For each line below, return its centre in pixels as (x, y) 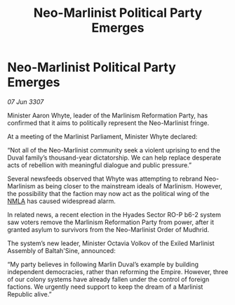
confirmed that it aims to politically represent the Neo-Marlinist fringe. (108, 123)
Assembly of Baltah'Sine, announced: (61, 250)
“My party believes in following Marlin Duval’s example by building (103, 264)
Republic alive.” (29, 294)
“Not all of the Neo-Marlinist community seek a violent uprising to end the (114, 150)
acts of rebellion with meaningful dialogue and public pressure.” (100, 165)
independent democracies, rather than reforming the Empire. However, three (118, 271)
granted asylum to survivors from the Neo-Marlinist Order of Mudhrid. (108, 229)
